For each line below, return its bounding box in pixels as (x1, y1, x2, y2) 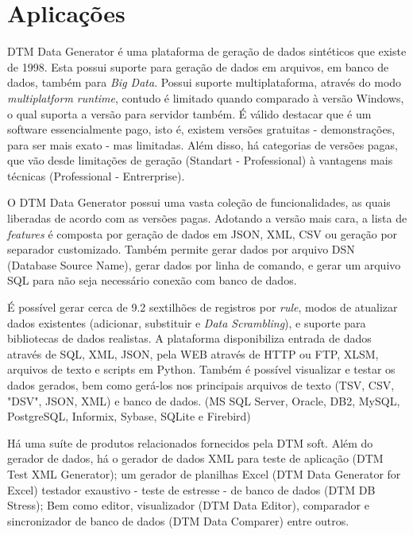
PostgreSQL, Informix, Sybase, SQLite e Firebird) (7, 408, 251, 425)
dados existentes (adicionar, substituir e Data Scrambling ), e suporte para (7, 314, 366, 331)
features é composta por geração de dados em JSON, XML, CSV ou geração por (7, 225, 398, 242)
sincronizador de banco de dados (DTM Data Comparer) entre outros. (7, 512, 349, 529)
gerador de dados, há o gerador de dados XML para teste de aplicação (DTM (7, 450, 384, 467)
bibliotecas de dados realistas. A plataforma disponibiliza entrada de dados (7, 330, 372, 347)
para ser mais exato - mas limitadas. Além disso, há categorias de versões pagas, (7, 136, 398, 153)
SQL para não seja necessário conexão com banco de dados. (7, 272, 297, 289)
